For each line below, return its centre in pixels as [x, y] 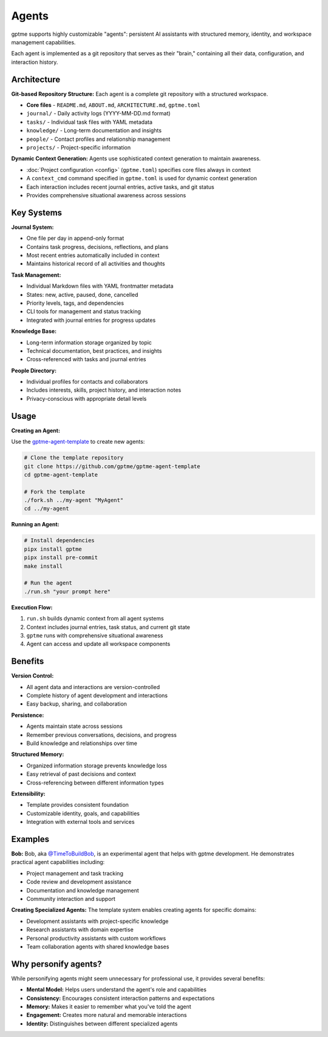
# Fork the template [54, 491]
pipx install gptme [53, 549]
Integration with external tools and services [80, 822]
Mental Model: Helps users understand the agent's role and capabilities [116, 990]
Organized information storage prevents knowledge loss [97, 766]
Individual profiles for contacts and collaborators [87, 382]
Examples [30, 839]
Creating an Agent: [36, 430]
